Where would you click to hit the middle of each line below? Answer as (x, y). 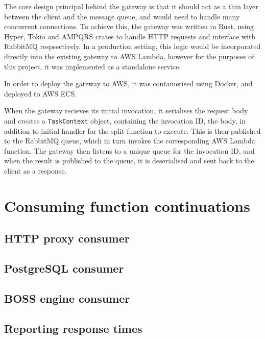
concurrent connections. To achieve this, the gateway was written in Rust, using (129, 26)
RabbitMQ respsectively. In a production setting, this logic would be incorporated (132, 46)
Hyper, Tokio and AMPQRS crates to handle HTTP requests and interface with (130, 36)
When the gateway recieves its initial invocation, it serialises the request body (126, 111)
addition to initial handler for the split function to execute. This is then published (132, 130)
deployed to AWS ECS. (41, 93)
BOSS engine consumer (67, 298)
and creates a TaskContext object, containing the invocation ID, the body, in (125, 120)
